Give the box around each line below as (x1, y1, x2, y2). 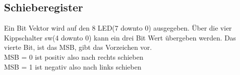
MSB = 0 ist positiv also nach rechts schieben (4, 51, 143, 62)
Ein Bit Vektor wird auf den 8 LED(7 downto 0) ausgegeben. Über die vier (4, 23, 232, 33)
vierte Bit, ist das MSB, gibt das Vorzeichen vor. (4, 42, 152, 52)
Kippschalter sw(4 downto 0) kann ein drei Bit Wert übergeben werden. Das (4, 32, 236, 42)
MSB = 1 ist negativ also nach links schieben (4, 61, 141, 72)
